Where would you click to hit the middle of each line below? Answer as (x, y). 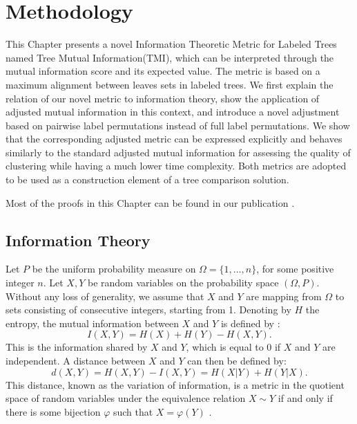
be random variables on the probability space (183, 283)
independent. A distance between (76, 361)
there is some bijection (53, 411)
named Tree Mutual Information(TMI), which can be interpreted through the (170, 57)
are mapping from (284, 296)
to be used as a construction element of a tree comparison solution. (147, 179)
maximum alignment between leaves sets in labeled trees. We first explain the (170, 84)
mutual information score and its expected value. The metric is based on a (163, 71)
